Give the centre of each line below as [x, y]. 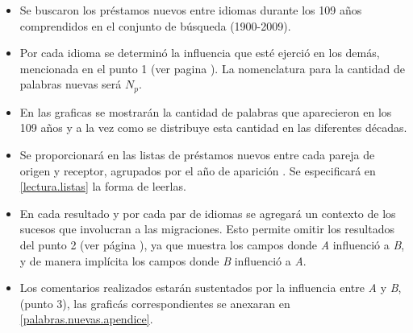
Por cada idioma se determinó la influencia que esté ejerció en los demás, [200, 53]
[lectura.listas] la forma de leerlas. [103, 186]
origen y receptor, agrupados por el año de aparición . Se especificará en [198, 170]
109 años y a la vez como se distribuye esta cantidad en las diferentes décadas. [213, 127]
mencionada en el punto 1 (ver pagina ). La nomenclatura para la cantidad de [212, 68]
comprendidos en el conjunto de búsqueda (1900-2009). [155, 25]
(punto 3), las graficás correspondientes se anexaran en [155, 303]
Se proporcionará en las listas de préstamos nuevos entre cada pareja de [197, 155]
